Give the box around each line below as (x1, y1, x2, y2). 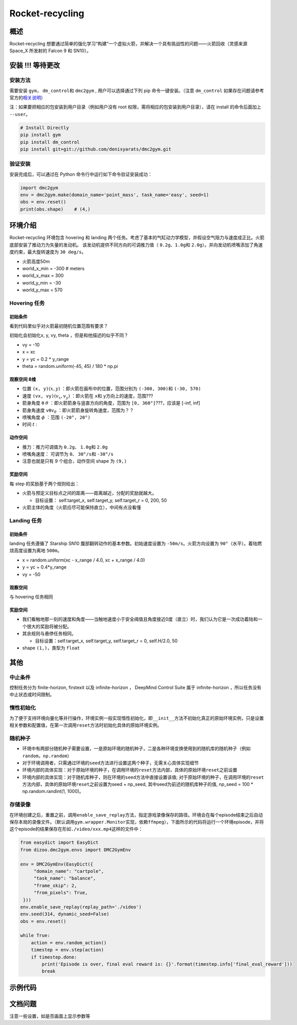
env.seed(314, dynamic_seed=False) (20, 911, 109, 917)
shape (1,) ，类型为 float (22, 644, 80, 651)
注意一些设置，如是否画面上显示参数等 (9, 1013, 90, 1019)
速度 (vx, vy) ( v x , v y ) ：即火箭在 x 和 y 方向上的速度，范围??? (22, 392, 153, 400)
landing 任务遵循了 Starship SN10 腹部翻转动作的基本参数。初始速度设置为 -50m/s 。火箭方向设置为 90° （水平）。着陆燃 (9, 541, 262, 546)
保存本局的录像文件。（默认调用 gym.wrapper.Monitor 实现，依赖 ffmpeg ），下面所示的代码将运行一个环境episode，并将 (9, 819, 264, 825)
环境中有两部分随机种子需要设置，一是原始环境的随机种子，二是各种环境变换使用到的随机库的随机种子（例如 (22, 746, 250, 752)
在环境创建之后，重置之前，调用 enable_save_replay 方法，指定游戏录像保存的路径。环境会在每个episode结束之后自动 (9, 811, 263, 818)
